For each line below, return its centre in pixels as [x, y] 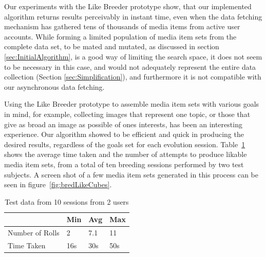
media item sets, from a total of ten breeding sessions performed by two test [124, 164]
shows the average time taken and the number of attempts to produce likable [126, 154]
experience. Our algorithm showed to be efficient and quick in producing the [124, 134]
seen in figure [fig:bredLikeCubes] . [58, 184]
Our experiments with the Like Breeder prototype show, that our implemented [128, 6]
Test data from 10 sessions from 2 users [67, 201]
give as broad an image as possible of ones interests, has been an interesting [123, 124]
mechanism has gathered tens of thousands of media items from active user [122, 26]
